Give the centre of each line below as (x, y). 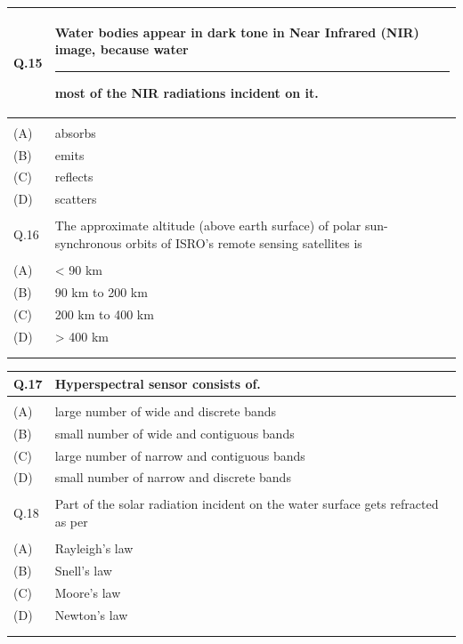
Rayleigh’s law (94, 548)
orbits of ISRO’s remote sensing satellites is (244, 243)
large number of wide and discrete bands (166, 411)
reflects (74, 177)
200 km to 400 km (104, 314)
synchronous (88, 243)
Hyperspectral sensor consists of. (158, 383)
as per (71, 522)
